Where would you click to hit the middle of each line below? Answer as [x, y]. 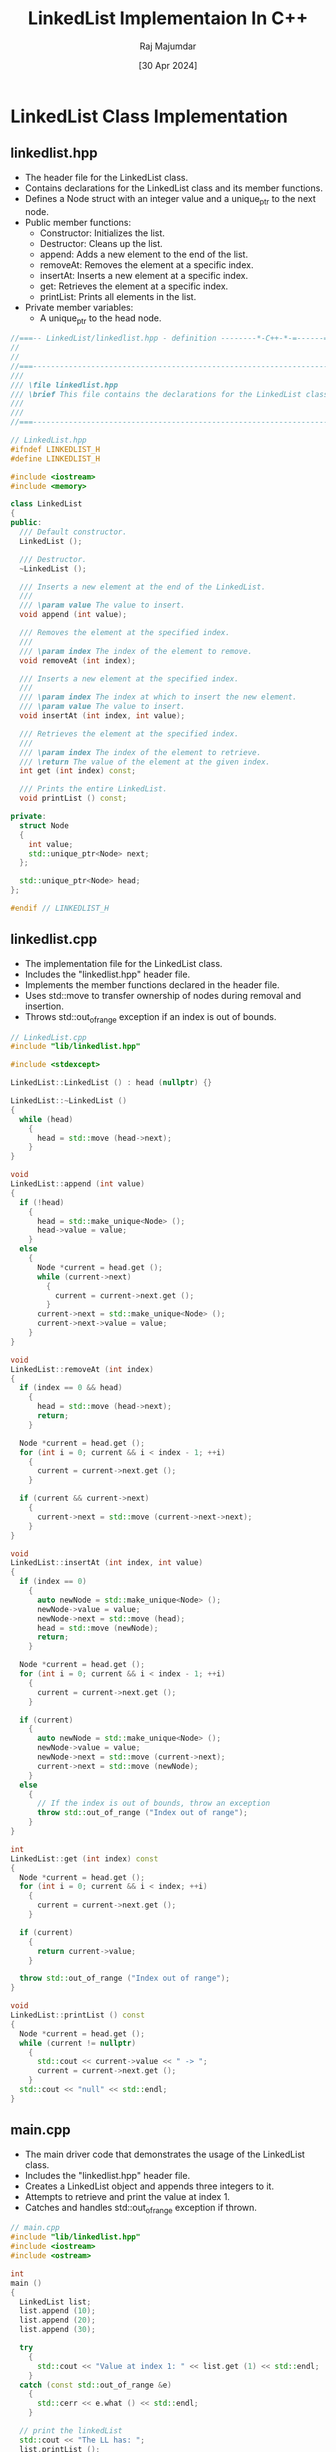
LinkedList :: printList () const [77, 2015]
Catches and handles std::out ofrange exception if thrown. [141, 2208]
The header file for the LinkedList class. [106, 177]
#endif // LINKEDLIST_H [60, 908]
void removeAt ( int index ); [78, 660]
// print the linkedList [71, 2431]
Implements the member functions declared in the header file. [152, 984]
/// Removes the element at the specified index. [124, 633]
